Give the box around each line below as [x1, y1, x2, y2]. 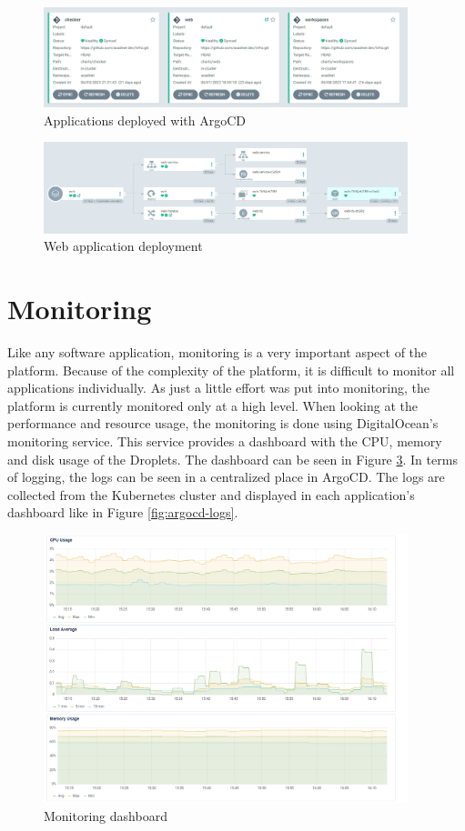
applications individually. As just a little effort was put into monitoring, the [7, 378, 430, 397]
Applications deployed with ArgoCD [44, 110, 246, 129]
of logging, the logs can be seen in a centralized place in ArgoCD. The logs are [7, 467, 445, 486]
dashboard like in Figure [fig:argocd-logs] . [7, 503, 238, 522]
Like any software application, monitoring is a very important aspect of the [7, 343, 428, 362]
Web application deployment [44, 236, 203, 255]
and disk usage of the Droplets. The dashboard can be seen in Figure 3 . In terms [7, 449, 458, 468]
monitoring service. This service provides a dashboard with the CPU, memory [7, 432, 442, 451]
